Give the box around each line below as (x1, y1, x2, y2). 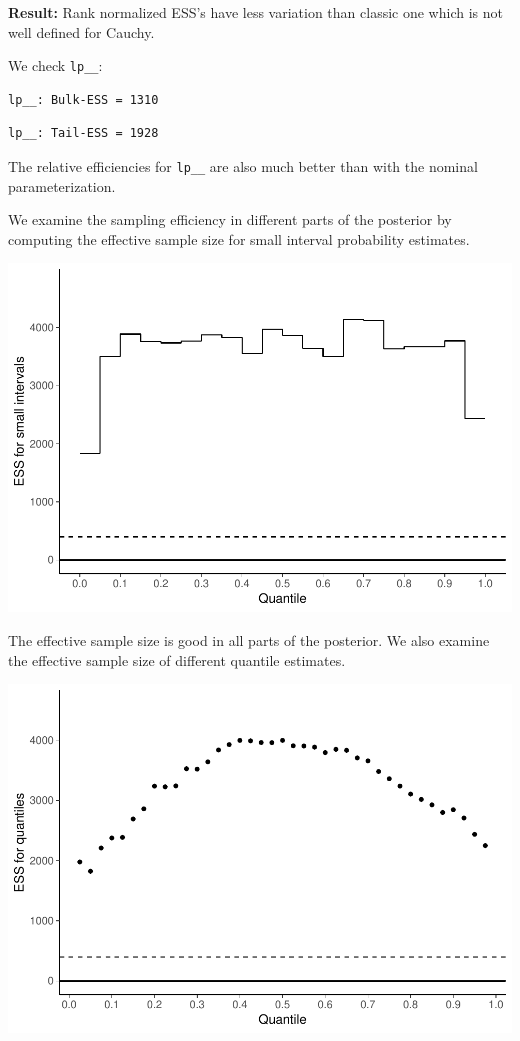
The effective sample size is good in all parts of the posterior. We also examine (8, 629, 490, 650)
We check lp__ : (8, 55, 103, 76)
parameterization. (8, 175, 116, 196)
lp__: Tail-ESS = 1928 (8, 126, 159, 141)
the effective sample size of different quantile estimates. (8, 649, 346, 670)
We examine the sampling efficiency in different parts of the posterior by (8, 209, 452, 230)
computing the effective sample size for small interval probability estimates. (8, 228, 470, 249)
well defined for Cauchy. (8, 21, 155, 42)
